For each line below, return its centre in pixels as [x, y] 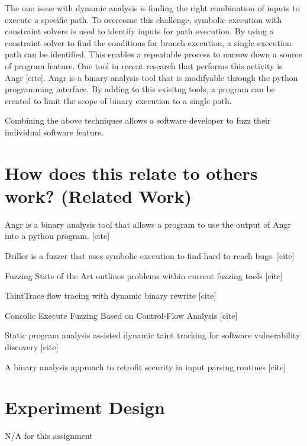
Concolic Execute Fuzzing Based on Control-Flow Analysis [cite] [121, 315]
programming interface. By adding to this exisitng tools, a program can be [140, 89]
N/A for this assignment [49, 436]
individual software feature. [54, 132]
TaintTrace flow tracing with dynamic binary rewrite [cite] [111, 295]
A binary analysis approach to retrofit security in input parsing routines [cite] [146, 366]
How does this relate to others [131, 172]
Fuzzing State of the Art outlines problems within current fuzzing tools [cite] [144, 275]
